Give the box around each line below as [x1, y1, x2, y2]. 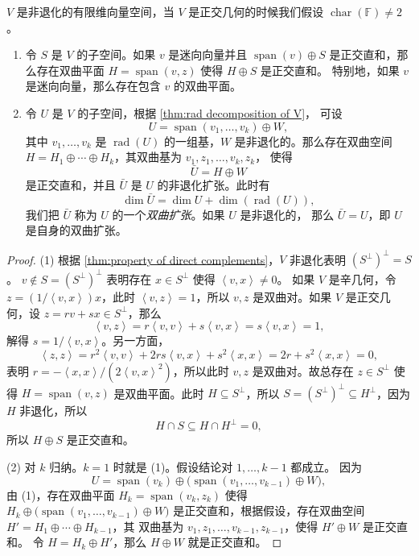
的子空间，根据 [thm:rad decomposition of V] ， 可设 [77, 104, 343, 121]
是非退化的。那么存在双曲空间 [234, 132, 392, 149]
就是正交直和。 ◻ [187, 533, 282, 550]
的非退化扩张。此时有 [157, 176, 270, 193]
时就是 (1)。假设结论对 [113, 458, 233, 475]
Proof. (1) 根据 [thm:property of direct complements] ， [6, 251, 280, 268]
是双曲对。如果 [253, 288, 332, 305]
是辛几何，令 [328, 270, 396, 287]
